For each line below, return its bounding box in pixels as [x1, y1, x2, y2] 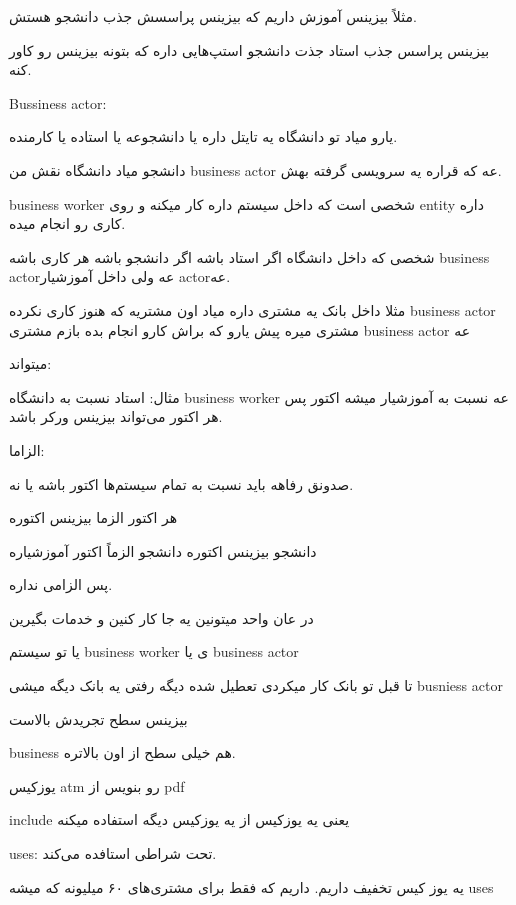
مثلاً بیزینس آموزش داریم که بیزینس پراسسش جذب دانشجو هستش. [9, 6, 417, 26]
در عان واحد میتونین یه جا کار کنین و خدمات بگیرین [9, 607, 314, 628]
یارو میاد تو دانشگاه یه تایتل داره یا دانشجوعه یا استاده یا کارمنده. [9, 126, 398, 147]
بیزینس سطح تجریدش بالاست [9, 708, 188, 729]
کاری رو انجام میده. [9, 213, 126, 234]
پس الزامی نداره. [9, 574, 113, 595]
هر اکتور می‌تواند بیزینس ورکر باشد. [9, 406, 223, 427]
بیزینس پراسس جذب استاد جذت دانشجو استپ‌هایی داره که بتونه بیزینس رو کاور [9, 39, 490, 60]
